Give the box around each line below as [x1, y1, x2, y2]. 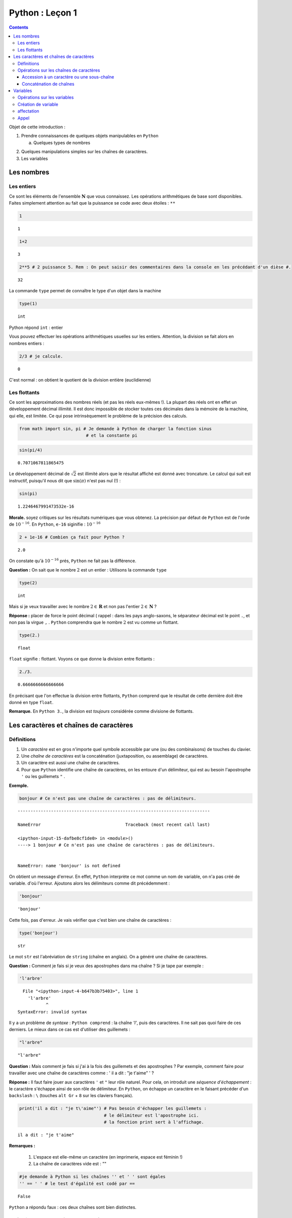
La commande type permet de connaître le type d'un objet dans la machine [9, 288, 162, 294]
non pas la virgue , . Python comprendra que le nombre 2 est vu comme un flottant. [9, 619, 179, 625]
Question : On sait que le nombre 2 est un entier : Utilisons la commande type [9, 567, 167, 572]
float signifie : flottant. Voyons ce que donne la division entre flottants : [9, 656, 155, 662]
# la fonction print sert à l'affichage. [104, 1120, 204, 1125]
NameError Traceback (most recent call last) [18, 822, 210, 828]
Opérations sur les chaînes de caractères [18, 67, 100, 73]
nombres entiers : [9, 340, 45, 346]
